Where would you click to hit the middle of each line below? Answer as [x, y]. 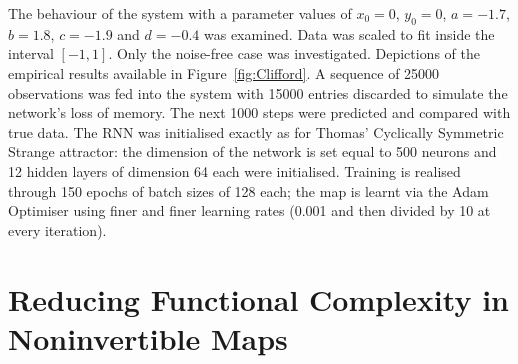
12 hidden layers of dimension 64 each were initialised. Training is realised [234, 170]
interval [31, 53]
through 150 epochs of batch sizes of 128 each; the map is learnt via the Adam [248, 190]
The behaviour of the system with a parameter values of [180, 13]
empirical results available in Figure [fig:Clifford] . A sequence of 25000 [224, 72]
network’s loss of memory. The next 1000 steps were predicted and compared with [259, 112]
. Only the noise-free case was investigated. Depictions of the [294, 53]
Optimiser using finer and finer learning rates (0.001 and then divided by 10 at [249, 210]
